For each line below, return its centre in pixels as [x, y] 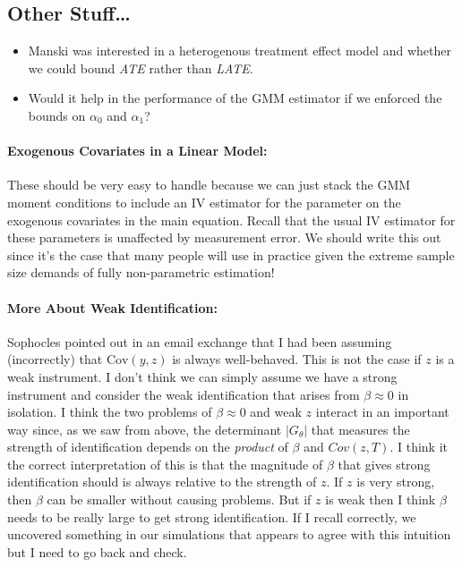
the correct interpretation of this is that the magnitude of [165, 464]
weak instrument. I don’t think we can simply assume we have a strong [202, 376]
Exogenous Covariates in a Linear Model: [137, 151]
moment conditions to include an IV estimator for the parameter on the [204, 202]
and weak [276, 412]
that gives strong [384, 464]
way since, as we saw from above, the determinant [145, 429]
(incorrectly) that [55, 359]
